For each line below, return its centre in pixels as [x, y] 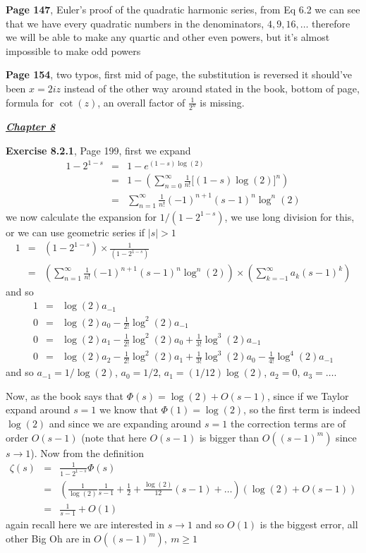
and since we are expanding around [125, 423]
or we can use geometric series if [75, 232]
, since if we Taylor [308, 395]
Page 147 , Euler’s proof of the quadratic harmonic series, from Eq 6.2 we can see [183, 9]
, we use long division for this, [289, 216]
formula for [30, 102]
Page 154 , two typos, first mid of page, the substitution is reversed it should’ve [179, 74]
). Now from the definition [87, 452]
